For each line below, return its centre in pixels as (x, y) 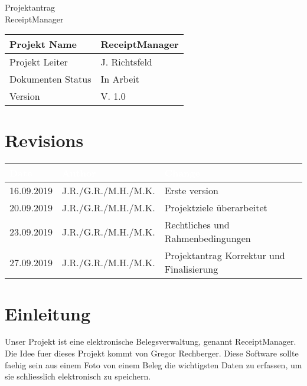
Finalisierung (191, 269)
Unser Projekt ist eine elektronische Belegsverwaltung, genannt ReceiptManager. (151, 341)
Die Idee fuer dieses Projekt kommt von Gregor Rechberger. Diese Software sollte (152, 353)
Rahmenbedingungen (208, 238)
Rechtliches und (197, 225)
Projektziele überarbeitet (216, 208)
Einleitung (48, 313)
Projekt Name (43, 44)
